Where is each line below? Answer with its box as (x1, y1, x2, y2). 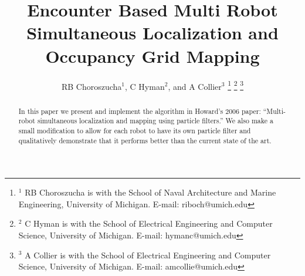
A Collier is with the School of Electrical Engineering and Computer (25, 248, 271, 261)
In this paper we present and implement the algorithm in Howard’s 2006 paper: (18, 106, 261, 116)
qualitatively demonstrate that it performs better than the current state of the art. (18, 135, 272, 145)
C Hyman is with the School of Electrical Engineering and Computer (25, 217, 273, 230)
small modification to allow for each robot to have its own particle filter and (18, 125, 251, 135)
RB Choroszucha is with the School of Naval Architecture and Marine (25, 186, 276, 198)
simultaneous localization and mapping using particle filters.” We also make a (37, 116, 273, 126)
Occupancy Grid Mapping (45, 43, 260, 68)
